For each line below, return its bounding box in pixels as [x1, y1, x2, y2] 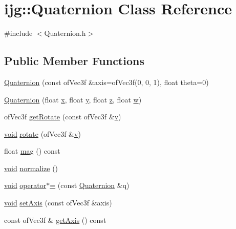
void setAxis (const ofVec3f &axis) [4, 197, 112, 208]
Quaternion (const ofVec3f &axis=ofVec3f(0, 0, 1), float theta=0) [4, 76, 209, 87]
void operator [4, 180, 47, 191]
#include [4, 28, 33, 38]
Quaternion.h [44, 28, 86, 38]
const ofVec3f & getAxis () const [4, 214, 106, 225]
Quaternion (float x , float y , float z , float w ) [4, 94, 142, 105]
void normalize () [4, 162, 58, 173]
